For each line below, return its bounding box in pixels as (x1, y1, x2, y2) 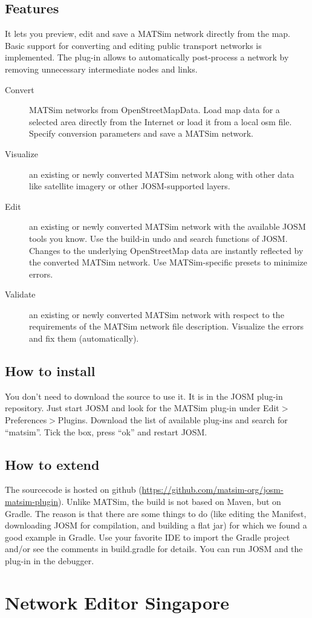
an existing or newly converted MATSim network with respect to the (29, 308, 284, 320)
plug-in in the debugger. (5, 555, 94, 567)
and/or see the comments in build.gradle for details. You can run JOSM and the (5, 542, 303, 555)
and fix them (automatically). (29, 332, 139, 345)
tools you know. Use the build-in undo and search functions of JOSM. (29, 232, 288, 244)
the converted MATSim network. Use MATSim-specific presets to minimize (29, 256, 308, 268)
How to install (5, 362, 96, 380)
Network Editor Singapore (5, 590, 230, 614)
